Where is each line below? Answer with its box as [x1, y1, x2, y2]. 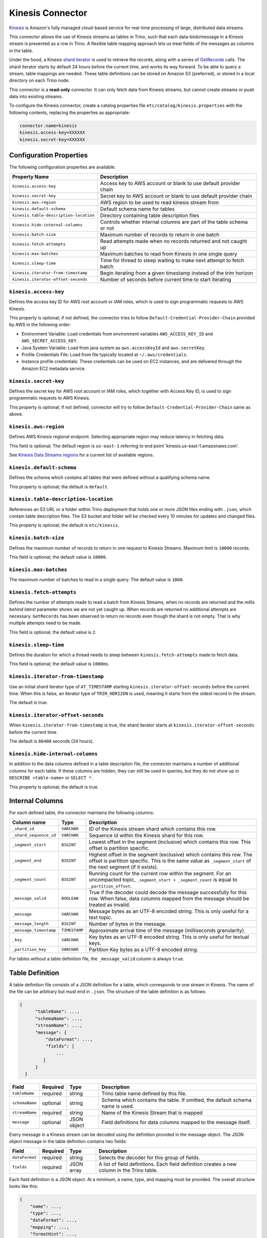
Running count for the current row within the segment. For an [89, 870, 231, 877]
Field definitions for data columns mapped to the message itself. [101, 1119, 251, 1126]
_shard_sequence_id [12, 832, 56, 838]
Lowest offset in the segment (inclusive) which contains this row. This [89, 838, 251, 845]
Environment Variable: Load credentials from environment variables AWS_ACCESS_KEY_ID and [21, 331, 213, 337]
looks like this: [9, 1184, 39, 1189]
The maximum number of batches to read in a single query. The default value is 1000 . [9, 577, 184, 583]
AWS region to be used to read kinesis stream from [100, 199, 219, 206]
